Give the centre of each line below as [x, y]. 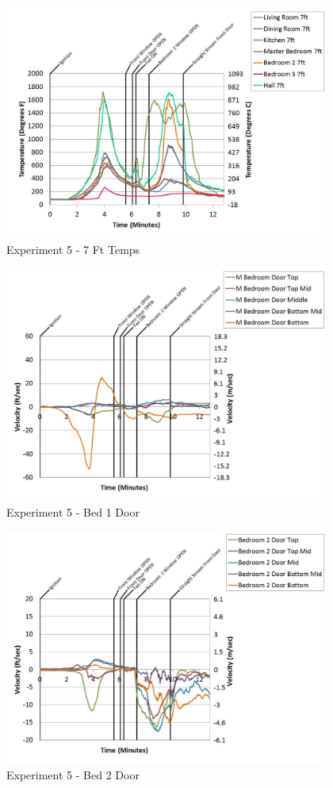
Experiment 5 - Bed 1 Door [73, 512]
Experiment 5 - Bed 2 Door [73, 775]
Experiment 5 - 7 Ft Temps [73, 250]
